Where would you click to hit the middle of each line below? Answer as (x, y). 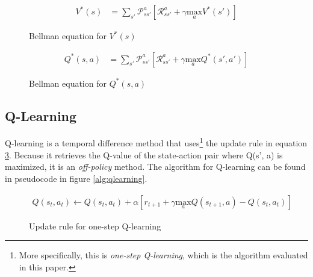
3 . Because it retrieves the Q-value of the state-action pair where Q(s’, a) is (144, 154)
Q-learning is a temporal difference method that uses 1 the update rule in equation (156, 142)
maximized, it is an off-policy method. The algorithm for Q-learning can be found (155, 167)
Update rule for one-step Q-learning (95, 226)
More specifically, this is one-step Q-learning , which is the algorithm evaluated (163, 255)
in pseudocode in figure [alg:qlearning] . (76, 178)
